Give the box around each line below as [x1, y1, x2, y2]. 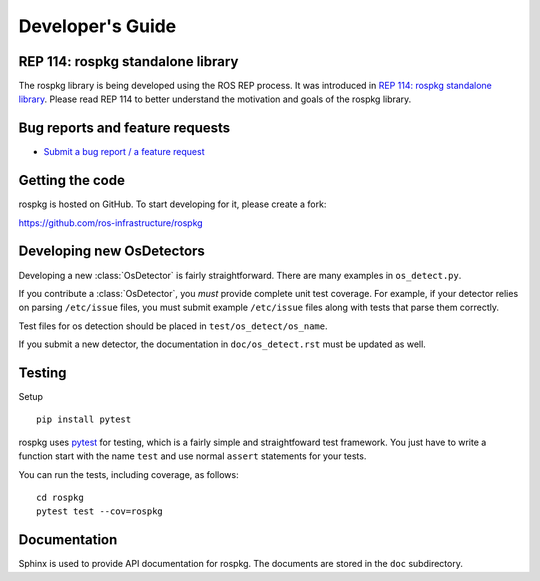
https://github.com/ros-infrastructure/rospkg [18, 216, 204, 229]
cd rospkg [36, 491, 84, 503]
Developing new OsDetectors [18, 243, 205, 260]
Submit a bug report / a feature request [43, 146, 205, 158]
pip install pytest [36, 414, 132, 425]
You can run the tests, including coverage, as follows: [18, 468, 239, 480]
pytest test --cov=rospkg [36, 506, 164, 517]
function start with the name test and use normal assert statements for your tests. [18, 450, 367, 462]
